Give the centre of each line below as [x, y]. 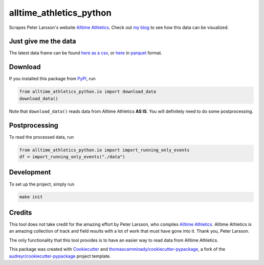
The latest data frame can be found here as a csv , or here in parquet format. [86, 53]
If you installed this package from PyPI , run [52, 79]
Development [30, 172]
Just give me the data [43, 41]
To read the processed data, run [42, 137]
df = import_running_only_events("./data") [72, 157]
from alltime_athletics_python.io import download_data [88, 92]
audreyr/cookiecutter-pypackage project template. [60, 256]
